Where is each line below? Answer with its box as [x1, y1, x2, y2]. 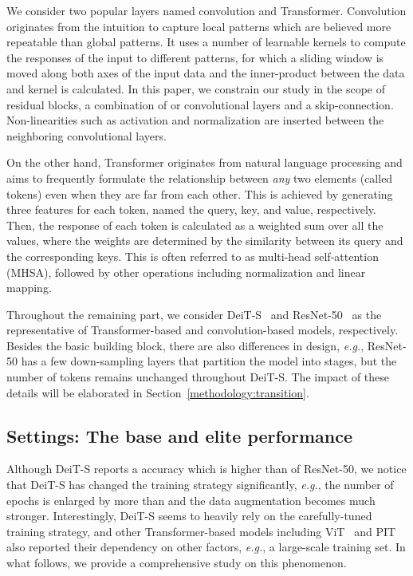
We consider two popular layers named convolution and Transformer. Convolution [6, 2, 407, 18]
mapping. [6, 279, 52, 296]
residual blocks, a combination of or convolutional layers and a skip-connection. [6, 96, 394, 112]
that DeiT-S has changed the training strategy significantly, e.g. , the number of [6, 476, 394, 493]
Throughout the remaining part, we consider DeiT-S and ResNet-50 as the [6, 306, 382, 322]
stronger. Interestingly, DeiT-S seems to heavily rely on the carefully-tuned [6, 507, 372, 524]
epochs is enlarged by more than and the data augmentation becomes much [6, 491, 376, 508]
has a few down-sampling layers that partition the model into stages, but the [21, 353, 397, 369]
